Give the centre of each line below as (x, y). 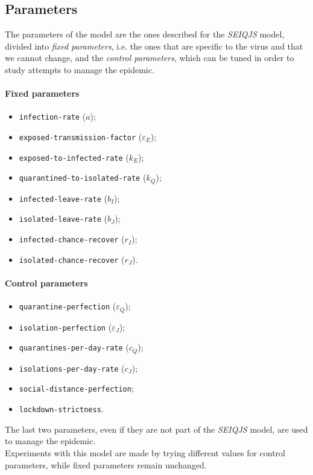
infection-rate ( (52, 116)
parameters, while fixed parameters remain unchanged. (106, 464)
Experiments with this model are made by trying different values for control (145, 452)
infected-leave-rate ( (63, 198)
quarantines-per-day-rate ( (74, 347)
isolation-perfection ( (65, 327)
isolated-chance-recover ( (72, 259)
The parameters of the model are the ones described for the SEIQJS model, (145, 34)
